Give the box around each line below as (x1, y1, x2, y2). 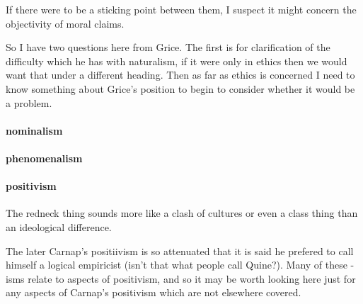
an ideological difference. (6, 219, 112, 234)
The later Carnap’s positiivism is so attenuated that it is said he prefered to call (6, 243, 354, 258)
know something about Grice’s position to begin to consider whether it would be (6, 81, 355, 96)
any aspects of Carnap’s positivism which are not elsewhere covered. (6, 285, 301, 300)
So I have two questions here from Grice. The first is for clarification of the (6, 40, 330, 55)
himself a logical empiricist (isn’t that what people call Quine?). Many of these (6, 257, 347, 272)
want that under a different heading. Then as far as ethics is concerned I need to (6, 67, 355, 82)
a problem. (6, 95, 52, 110)
